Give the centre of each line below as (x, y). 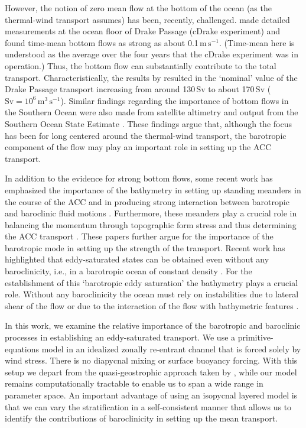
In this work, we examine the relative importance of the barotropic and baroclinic (153, 325)
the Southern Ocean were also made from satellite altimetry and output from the (152, 112)
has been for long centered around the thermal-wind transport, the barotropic (146, 135)
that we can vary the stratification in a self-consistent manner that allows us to (148, 406)
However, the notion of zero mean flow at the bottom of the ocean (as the (138, 8)
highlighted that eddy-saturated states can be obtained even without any (137, 259)
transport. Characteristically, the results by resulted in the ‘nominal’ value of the (151, 77)
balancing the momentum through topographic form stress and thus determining (151, 224)
